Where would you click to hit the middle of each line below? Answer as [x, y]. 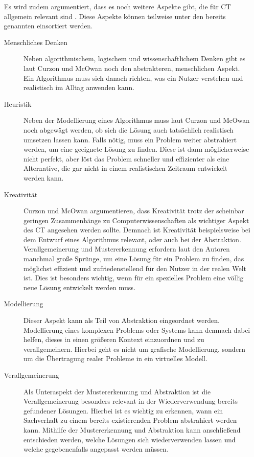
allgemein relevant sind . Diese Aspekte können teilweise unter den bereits [115, 16]
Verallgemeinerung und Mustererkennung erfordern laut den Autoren [127, 249]
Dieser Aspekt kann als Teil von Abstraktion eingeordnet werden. [122, 320]
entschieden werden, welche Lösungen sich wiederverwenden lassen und [130, 439]
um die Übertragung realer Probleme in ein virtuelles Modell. [115, 358]
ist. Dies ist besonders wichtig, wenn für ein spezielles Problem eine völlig [134, 278]
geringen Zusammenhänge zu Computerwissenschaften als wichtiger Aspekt [136, 220]
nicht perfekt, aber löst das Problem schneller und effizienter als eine [126, 158]
